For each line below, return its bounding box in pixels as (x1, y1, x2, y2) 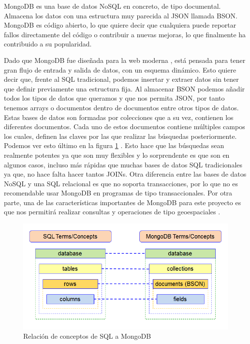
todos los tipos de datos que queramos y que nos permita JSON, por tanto (4, 93, 225, 103)
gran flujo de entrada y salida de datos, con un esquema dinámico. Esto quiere (4, 64, 236, 75)
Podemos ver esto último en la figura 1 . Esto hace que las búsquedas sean (4, 140, 224, 150)
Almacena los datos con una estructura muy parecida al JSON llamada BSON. (4, 10, 237, 20)
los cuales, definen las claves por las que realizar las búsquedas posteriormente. (4, 131, 237, 141)
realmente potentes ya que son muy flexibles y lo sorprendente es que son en (4, 150, 230, 160)
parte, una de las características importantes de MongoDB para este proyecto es (4, 197, 241, 207)
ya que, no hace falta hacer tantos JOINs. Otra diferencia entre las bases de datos (4, 169, 247, 179)
